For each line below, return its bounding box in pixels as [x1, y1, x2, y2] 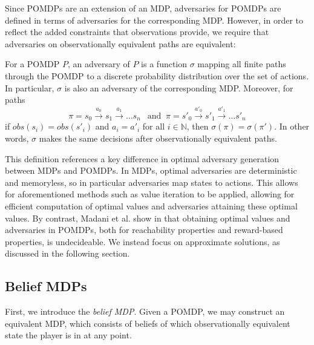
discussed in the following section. [5, 247, 130, 260]
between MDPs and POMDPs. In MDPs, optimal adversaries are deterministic [5, 164, 297, 177]
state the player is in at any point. [5, 329, 132, 341]
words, [5, 132, 29, 144]
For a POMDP [5, 57, 60, 70]
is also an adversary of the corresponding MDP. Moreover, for [64, 81, 293, 94]
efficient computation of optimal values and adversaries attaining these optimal [5, 199, 298, 212]
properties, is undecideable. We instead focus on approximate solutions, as [5, 235, 280, 248]
